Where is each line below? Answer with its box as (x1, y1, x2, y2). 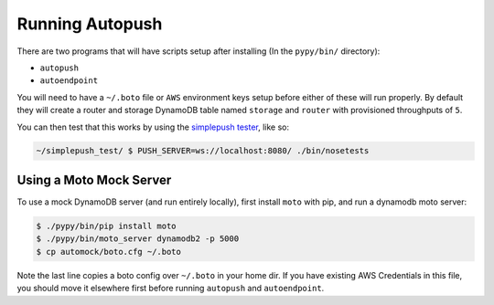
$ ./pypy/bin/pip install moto (36, 220, 177, 231)
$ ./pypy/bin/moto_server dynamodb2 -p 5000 (36, 234, 240, 244)
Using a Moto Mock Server (16, 172, 172, 187)
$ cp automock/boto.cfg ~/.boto (36, 247, 182, 257)
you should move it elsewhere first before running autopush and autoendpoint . (16, 283, 325, 294)
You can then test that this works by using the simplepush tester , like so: (16, 121, 290, 132)
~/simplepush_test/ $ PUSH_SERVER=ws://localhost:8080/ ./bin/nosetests (36, 146, 370, 156)
